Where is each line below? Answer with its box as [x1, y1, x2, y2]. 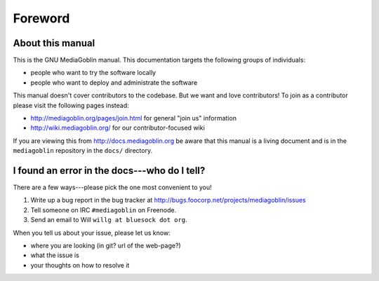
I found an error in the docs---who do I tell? [13, 165, 206, 177]
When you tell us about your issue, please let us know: [13, 228, 171, 237]
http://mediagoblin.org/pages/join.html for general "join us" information [30, 114, 237, 123]
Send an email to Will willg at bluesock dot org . [30, 216, 187, 224]
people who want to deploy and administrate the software [30, 78, 198, 87]
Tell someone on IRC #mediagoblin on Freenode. [30, 205, 177, 214]
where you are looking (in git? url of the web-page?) [30, 242, 182, 250]
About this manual [13, 37, 95, 49]
